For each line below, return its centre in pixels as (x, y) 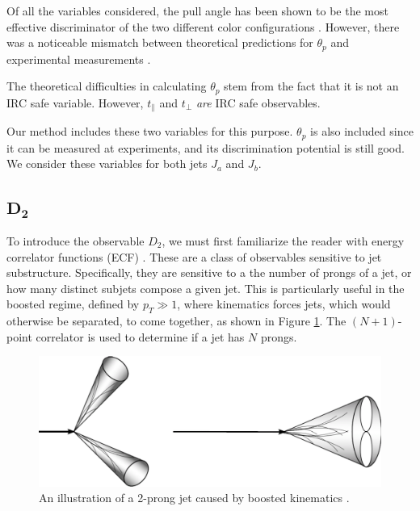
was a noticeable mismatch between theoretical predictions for (160, 42)
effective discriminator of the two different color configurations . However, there (203, 26)
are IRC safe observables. (258, 102)
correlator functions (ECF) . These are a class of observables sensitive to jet (194, 256)
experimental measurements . (79, 59)
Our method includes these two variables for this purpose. (150, 131)
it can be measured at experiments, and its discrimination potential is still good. (206, 147)
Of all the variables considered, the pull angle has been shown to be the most (197, 10)
